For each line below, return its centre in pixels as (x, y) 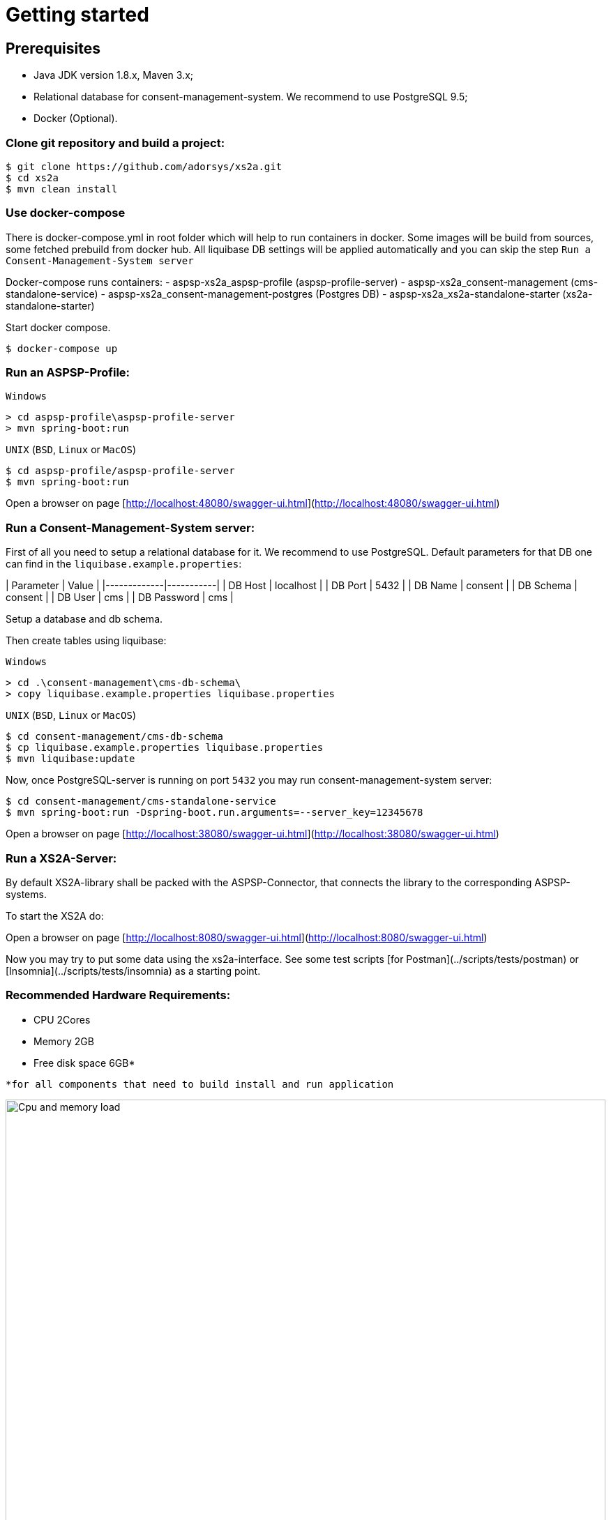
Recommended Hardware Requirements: (118, 995)
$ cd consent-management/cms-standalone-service (141, 801)
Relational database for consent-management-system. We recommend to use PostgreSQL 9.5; (251, 97)
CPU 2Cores (62, 1019)
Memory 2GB (64, 1041)
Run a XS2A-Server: (61, 858)
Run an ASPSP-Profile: (68, 373)
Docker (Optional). (76, 119)
